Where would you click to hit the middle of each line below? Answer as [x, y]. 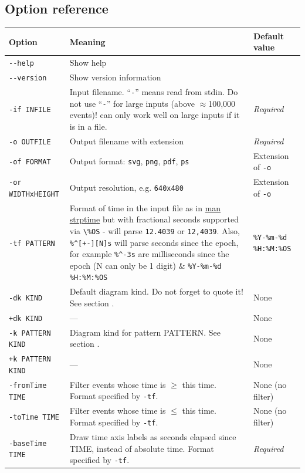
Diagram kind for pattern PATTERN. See [145, 332]
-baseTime [28, 443]
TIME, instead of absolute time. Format [142, 448]
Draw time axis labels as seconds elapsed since [153, 436]
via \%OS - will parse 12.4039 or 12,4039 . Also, [155, 230]
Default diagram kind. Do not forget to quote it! [156, 291]
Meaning [87, 41]
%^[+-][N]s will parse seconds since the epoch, [154, 242]
